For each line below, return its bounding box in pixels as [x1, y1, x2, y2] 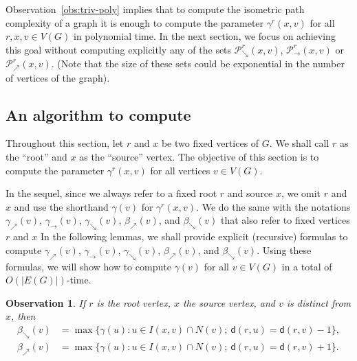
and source [227, 186, 273, 200]
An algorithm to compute [6, 104, 191, 125]
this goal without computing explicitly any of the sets [6, 42, 232, 56]
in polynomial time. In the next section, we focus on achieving [74, 29, 336, 43]
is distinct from [286, 295, 351, 310]
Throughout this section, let [6, 136, 124, 150]
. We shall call [269, 136, 329, 150]
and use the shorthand [14, 199, 109, 213]
